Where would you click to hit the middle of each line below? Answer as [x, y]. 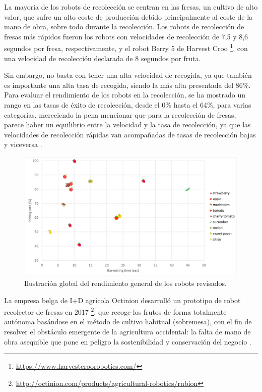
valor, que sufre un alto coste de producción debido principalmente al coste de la [128, 16]
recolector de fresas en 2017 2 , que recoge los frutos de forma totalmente [115, 311]
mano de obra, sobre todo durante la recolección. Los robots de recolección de [124, 27]
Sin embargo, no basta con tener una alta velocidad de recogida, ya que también [128, 75]
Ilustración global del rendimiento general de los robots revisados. [125, 283]
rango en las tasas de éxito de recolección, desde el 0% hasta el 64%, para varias [128, 105]
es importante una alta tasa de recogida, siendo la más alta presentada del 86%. [127, 85]
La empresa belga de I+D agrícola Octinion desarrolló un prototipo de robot [122, 300]
